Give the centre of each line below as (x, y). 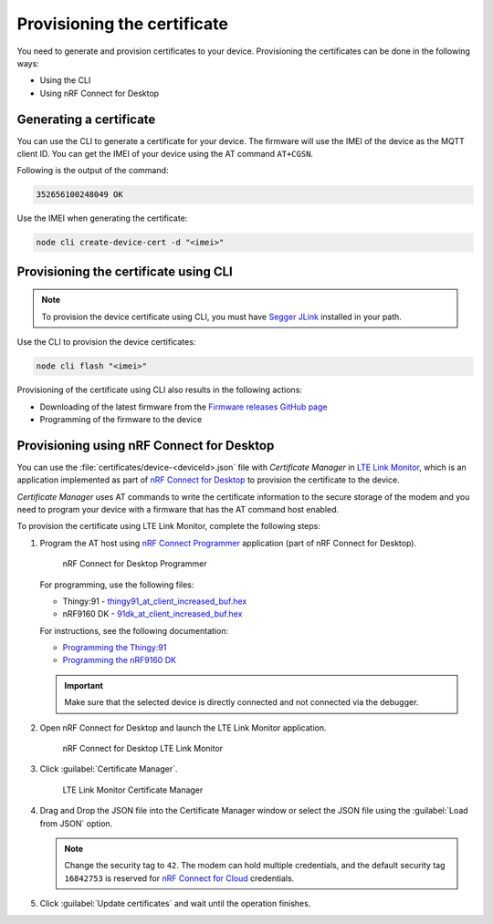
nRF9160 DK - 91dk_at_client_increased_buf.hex (152, 614)
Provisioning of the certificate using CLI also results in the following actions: (160, 390)
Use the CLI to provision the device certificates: (106, 342)
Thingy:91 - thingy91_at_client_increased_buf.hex (155, 601)
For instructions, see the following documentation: (134, 630)
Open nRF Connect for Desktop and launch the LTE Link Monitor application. (184, 727)
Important (84, 685)
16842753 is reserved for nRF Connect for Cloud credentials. (179, 878)
